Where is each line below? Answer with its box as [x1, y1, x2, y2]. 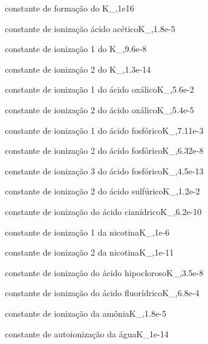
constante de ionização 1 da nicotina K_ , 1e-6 [5, 225, 170, 238]
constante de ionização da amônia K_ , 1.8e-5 [5, 306, 166, 319]
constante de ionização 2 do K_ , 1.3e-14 [5, 62, 151, 75]
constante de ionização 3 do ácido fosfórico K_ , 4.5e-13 [5, 164, 204, 177]
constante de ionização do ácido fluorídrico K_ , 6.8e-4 [5, 286, 200, 299]
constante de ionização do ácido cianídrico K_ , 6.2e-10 [5, 205, 202, 217]
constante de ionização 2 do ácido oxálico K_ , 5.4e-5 [5, 103, 194, 116]
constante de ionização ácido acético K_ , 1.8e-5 [5, 22, 175, 35]
